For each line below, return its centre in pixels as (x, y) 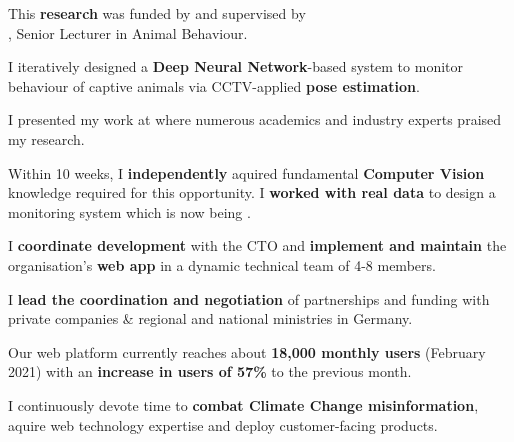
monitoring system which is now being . (129, 211)
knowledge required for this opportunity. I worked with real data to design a (252, 192)
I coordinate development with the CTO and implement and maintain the (257, 245)
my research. (46, 138)
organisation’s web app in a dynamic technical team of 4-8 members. (222, 264)
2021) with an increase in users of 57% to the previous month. (210, 371)
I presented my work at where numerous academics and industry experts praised (255, 119)
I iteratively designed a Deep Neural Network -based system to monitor (235, 66)
